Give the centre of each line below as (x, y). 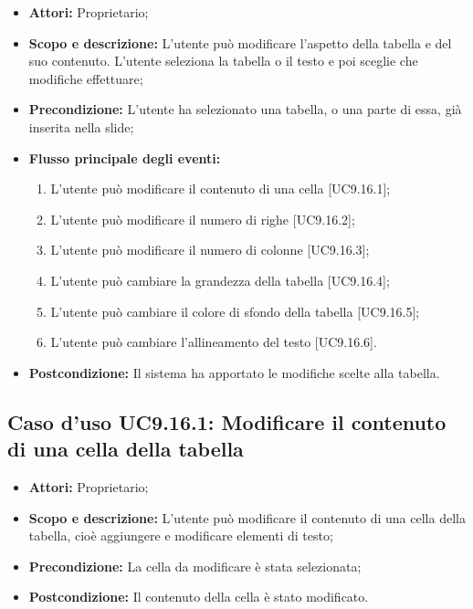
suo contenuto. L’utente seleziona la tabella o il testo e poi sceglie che (223, 61)
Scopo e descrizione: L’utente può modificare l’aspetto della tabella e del (240, 42)
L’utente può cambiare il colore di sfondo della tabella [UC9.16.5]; (235, 311)
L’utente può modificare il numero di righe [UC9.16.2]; (203, 219)
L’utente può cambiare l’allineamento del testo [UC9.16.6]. (214, 342)
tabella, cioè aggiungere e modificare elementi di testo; (181, 535)
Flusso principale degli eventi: (125, 157)
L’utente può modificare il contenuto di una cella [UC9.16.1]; (221, 189)
